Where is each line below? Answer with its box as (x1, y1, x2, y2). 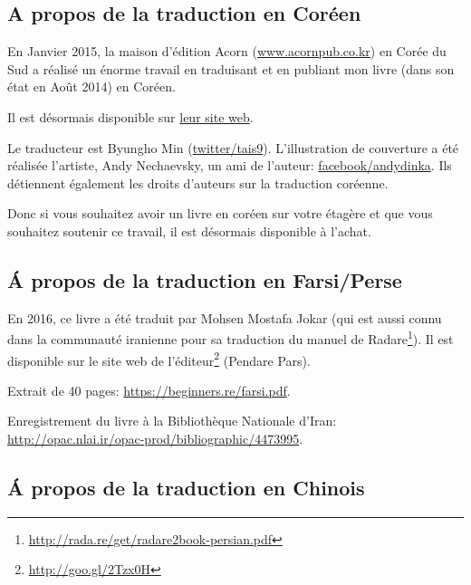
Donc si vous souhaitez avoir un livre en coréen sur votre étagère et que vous (7, 204, 433, 223)
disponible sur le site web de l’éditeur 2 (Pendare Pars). (7, 348, 311, 369)
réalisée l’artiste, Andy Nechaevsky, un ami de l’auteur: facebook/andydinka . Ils (7, 156, 452, 175)
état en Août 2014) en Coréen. (7, 77, 176, 96)
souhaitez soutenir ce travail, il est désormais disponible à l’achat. (7, 221, 371, 240)
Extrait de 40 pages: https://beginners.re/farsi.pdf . (7, 380, 291, 399)
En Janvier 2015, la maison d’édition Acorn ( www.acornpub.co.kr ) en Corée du (7, 42, 447, 61)
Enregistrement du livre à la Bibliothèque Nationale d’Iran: (7, 411, 337, 430)
